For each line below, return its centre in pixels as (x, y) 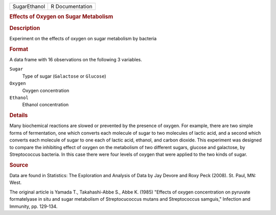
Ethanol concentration (45, 105)
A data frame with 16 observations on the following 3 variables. (76, 59)
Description (25, 28)
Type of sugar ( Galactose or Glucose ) (64, 76)
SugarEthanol (29, 6)
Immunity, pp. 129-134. (33, 206)
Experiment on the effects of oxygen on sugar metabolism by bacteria (83, 38)
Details (19, 115)
